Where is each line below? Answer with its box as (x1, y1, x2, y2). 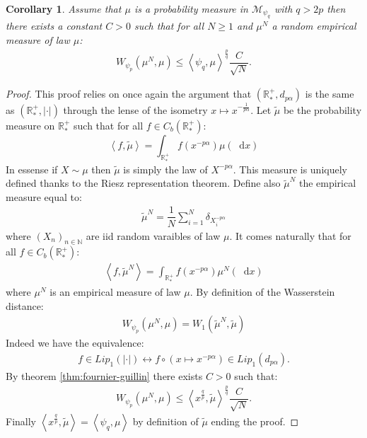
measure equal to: (6, 189, 82, 204)
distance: (6, 298, 44, 313)
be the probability (283, 102, 362, 117)
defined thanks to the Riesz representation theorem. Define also (6, 175, 281, 190)
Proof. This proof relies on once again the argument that (6, 86, 252, 101)
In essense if (6, 161, 58, 176)
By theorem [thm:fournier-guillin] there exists (6, 369, 203, 383)
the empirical (298, 175, 356, 190)
